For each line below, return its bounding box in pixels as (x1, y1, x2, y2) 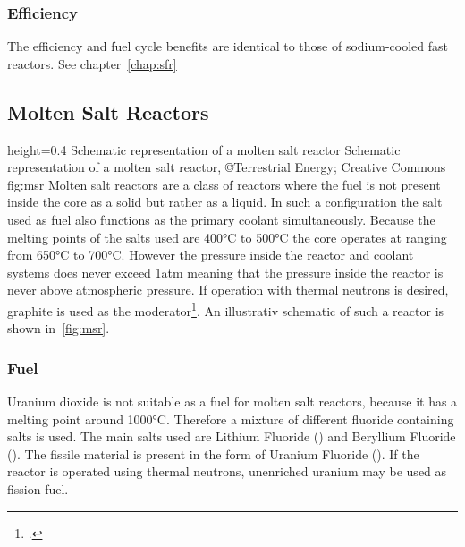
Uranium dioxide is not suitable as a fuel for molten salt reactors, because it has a (7, 392, 458, 411)
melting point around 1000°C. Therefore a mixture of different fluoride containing (7, 409, 454, 428)
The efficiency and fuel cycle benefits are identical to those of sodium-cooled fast (7, 37, 449, 56)
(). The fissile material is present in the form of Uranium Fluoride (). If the (7, 444, 419, 463)
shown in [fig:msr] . (7, 319, 110, 338)
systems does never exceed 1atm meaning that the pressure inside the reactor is (7, 262, 444, 281)
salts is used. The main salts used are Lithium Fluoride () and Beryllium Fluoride (7, 427, 456, 446)
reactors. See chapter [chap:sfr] (7, 54, 177, 73)
